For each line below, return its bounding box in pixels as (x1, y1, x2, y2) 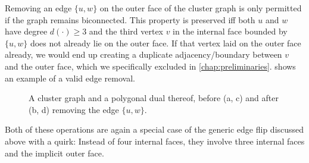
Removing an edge (5, 2, 72, 14)
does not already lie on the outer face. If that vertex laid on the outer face (30, 36, 301, 49)
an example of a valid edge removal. (5, 71, 135, 84)
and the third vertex (89, 25, 163, 37)
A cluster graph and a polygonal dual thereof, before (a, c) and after (29, 92, 279, 104)
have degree (5, 25, 48, 37)
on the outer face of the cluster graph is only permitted (99, 2, 302, 14)
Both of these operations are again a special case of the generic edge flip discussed (5, 123, 304, 136)
